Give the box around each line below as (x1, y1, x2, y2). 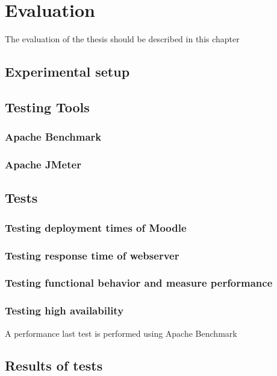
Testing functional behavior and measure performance (5, 275, 273, 290)
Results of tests (5, 356, 103, 375)
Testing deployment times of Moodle (5, 220, 187, 235)
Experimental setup (5, 62, 130, 81)
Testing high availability (5, 303, 124, 318)
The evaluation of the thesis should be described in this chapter (5, 33, 240, 45)
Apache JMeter (5, 157, 81, 172)
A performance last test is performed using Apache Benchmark (5, 327, 237, 339)
